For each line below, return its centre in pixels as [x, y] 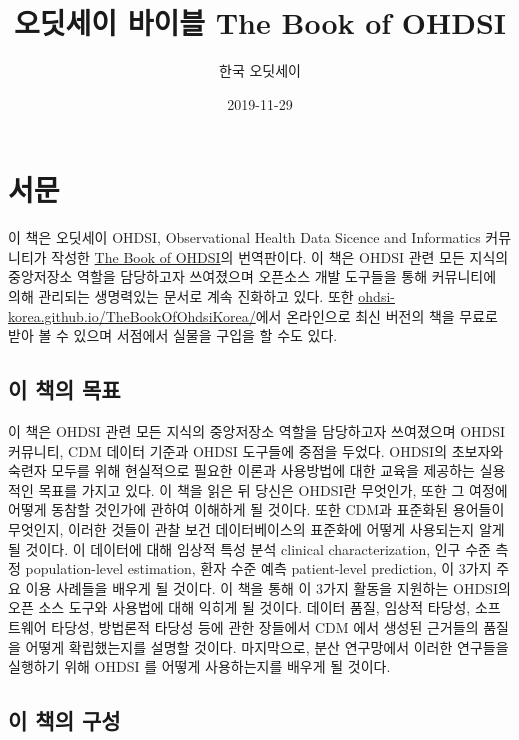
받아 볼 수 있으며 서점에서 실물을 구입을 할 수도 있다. [173, 335]
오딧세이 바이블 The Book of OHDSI [260, 22]
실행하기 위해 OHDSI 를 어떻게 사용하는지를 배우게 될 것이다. [199, 666]
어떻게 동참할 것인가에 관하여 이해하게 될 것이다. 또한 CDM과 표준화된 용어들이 [256, 509]
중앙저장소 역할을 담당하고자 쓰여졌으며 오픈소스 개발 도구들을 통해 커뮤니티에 [252, 276]
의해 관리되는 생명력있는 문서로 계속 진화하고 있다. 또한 [181, 296]
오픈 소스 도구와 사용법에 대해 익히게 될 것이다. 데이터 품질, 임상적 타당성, [239, 607]
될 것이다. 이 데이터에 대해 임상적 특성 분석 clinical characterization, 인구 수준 [249, 548]
